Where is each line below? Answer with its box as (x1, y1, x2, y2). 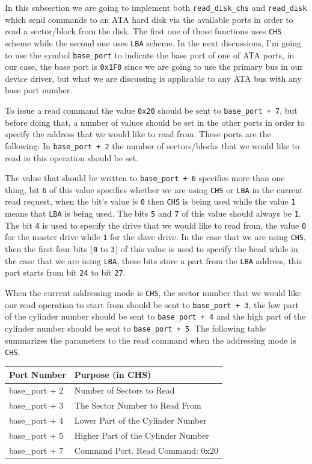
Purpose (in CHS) (74, 368, 151, 381)
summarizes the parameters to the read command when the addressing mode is (5, 333, 296, 346)
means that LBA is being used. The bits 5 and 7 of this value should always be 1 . (5, 207, 301, 220)
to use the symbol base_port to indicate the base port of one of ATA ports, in (5, 48, 295, 61)
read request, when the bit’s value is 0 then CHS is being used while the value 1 (5, 195, 296, 208)
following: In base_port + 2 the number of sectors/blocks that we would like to (5, 139, 300, 152)
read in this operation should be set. (5, 151, 138, 164)
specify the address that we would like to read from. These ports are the (5, 128, 271, 140)
